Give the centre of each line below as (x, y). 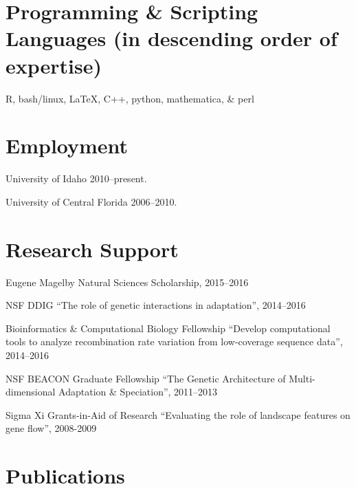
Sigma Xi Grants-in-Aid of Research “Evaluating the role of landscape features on (178, 414)
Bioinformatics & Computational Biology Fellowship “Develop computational (168, 328)
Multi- (302, 378)
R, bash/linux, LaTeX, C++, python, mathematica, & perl (130, 98)
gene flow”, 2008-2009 (51, 428)
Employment (67, 145)
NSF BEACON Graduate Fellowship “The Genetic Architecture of (146, 378)
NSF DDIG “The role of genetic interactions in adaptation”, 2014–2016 (156, 305)
